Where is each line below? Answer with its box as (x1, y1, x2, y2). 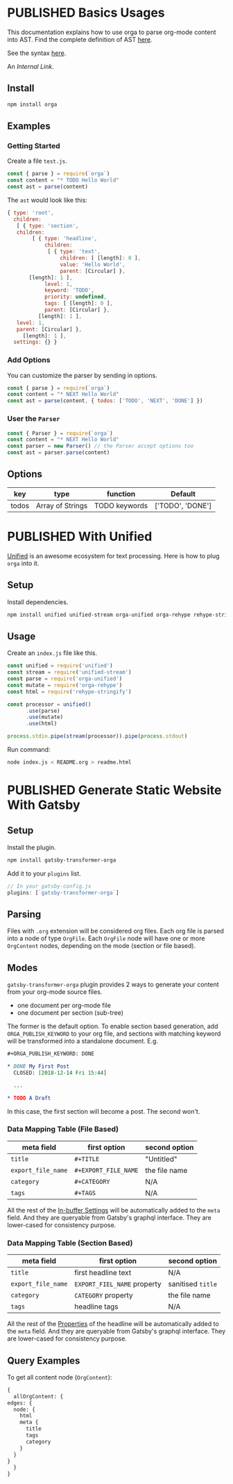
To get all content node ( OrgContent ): (7, 1373, 112, 1381)
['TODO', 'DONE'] (154, 500, 212, 510)
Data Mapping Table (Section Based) (7, 1238, 133, 1247)
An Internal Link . (7, 62, 54, 70)
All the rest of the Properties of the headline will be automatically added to (7, 1320, 220, 1328)
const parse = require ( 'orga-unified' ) (7, 675, 123, 683)
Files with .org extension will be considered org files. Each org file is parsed (7, 927, 224, 936)
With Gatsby (7, 797, 81, 813)
